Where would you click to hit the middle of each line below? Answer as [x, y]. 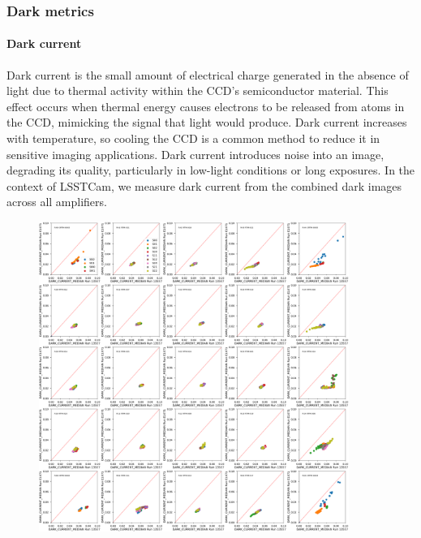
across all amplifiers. [57, 202]
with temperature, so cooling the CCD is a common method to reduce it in [193, 138]
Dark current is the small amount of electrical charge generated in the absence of [208, 74]
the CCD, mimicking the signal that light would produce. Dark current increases [207, 122]
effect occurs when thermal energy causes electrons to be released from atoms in [206, 106]
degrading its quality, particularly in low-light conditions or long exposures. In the [211, 170]
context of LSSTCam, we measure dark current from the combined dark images [204, 185]
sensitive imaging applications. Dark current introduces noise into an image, [195, 154]
